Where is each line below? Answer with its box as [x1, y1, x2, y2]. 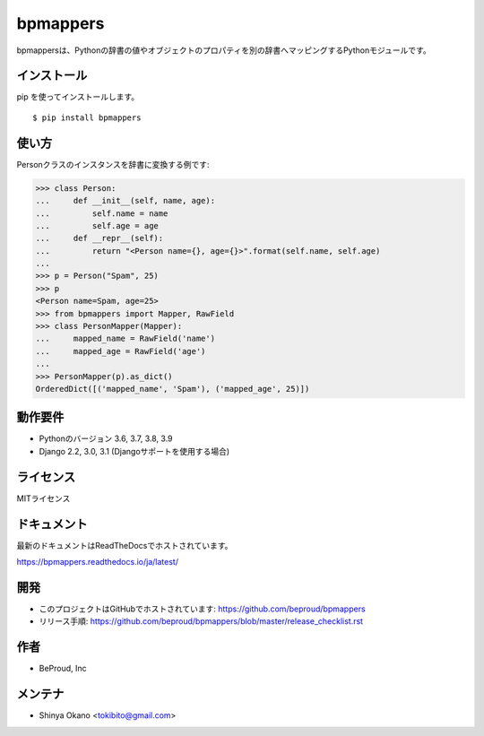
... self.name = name [35, 208, 169, 219]
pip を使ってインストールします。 [16, 91, 140, 102]
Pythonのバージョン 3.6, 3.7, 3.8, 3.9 [39, 433, 174, 444]
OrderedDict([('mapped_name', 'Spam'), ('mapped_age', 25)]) [35, 384, 310, 394]
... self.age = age [35, 221, 159, 230]
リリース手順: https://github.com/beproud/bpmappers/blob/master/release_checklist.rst [39, 616, 363, 627]
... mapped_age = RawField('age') [35, 346, 206, 356]
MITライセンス [16, 493, 71, 504]
